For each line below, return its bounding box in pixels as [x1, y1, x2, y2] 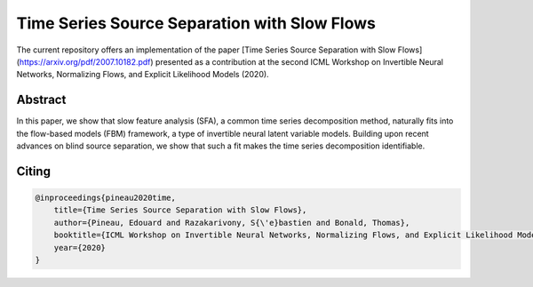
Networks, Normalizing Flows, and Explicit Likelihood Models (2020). [16, 69, 270, 80]
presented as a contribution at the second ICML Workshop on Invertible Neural [155, 56, 444, 67]
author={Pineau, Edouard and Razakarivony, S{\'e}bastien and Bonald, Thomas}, [53, 218, 410, 227]
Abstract [16, 92, 67, 108]
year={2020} [53, 243, 107, 252]
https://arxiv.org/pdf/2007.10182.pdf [19, 56, 151, 67]
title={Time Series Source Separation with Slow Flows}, [53, 205, 307, 215]
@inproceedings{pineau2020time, [35, 193, 177, 203]
